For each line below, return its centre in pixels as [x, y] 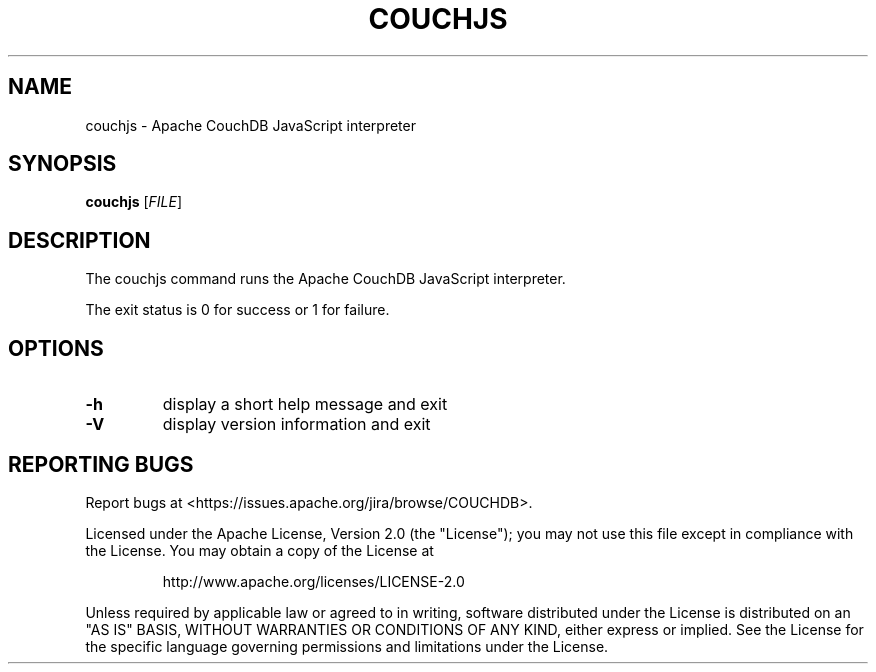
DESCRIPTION [79, 240]
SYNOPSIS [62, 164]
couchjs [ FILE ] [134, 202]
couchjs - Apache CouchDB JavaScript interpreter [250, 125]
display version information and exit [296, 424]
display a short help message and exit [305, 404]
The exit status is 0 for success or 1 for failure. [237, 310]
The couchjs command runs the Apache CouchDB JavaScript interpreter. [325, 279]
